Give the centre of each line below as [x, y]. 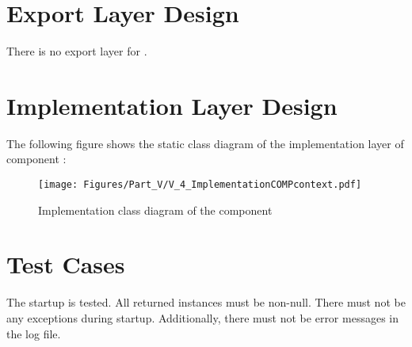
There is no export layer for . [77, 51]
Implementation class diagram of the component [155, 210]
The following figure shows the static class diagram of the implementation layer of [205, 143]
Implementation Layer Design [172, 105]
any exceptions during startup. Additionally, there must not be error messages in [202, 318]
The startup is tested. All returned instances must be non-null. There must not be [206, 302]
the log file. [34, 333]
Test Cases [66, 264]
